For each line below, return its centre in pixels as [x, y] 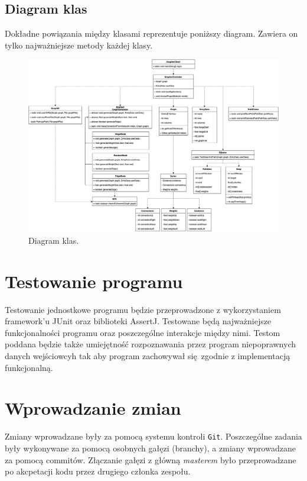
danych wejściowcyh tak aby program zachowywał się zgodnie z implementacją [148, 355]
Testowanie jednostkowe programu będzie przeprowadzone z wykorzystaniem [143, 309]
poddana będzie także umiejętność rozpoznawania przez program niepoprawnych [151, 344]
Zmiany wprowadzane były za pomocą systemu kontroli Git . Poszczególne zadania [153, 436]
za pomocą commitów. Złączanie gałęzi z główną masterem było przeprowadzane [151, 459]
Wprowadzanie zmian [93, 408]
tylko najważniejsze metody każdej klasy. [79, 45]
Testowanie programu [94, 281]
